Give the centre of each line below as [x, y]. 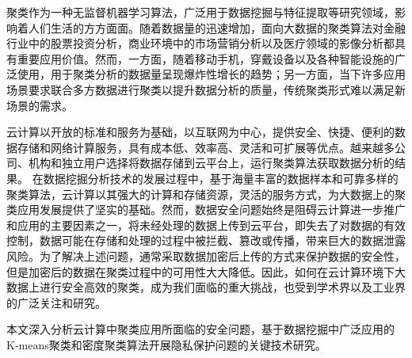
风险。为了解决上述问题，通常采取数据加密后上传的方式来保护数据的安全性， [206, 255]
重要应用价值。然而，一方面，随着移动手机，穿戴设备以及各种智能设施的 [206, 58]
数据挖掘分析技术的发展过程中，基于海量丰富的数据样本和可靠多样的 [221, 178]
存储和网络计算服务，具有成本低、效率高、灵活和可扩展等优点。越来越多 [206, 147]
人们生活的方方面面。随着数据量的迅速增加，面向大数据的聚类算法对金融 [217, 27]
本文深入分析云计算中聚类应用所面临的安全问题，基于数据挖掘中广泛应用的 [200, 329]
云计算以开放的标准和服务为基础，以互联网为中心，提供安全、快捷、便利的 [200, 132]
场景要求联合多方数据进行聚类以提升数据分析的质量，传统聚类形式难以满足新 [206, 89]
